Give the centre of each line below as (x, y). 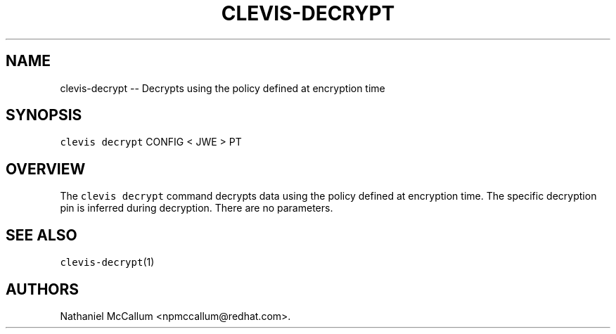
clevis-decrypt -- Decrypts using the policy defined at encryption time (223, 88)
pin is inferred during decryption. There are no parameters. (197, 208)
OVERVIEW (46, 169)
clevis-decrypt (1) (107, 262)
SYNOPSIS (44, 115)
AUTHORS (43, 289)
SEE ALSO (41, 235)
